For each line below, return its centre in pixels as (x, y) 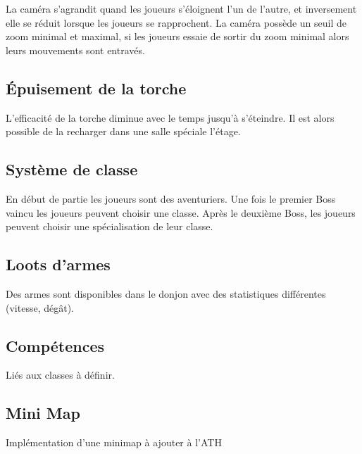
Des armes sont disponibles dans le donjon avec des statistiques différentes (166, 293)
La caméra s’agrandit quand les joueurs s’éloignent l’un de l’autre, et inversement (181, 8)
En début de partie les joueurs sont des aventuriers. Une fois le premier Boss (171, 198)
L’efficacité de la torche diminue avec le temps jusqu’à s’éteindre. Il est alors (170, 117)
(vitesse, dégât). (40, 307)
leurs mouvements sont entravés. (75, 50)
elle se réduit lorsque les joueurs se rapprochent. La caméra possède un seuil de (176, 22)
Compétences (55, 345)
